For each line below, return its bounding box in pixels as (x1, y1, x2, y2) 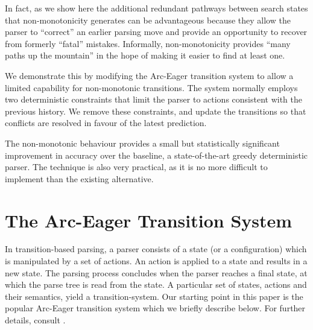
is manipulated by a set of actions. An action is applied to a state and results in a (5, 255, 308, 267)
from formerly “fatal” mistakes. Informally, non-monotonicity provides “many (5, 37, 291, 49)
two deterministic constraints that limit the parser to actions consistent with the (5, 93, 302, 106)
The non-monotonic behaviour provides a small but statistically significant (5, 136, 280, 149)
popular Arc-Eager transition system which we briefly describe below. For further (5, 302, 306, 314)
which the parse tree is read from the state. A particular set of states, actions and (5, 278, 307, 291)
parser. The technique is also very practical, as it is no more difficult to (5, 160, 268, 173)
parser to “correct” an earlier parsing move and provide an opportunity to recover (5, 25, 308, 38)
